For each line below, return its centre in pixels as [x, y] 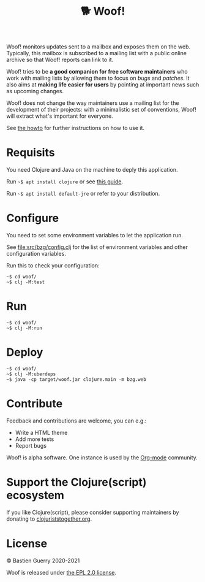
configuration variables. [36, 254]
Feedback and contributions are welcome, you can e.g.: [76, 421]
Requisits [31, 153]
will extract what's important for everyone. [60, 116]
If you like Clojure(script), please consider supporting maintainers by [93, 512]
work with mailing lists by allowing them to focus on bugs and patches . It [98, 78]
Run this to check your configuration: [53, 266]
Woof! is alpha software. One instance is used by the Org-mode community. [102, 458]
